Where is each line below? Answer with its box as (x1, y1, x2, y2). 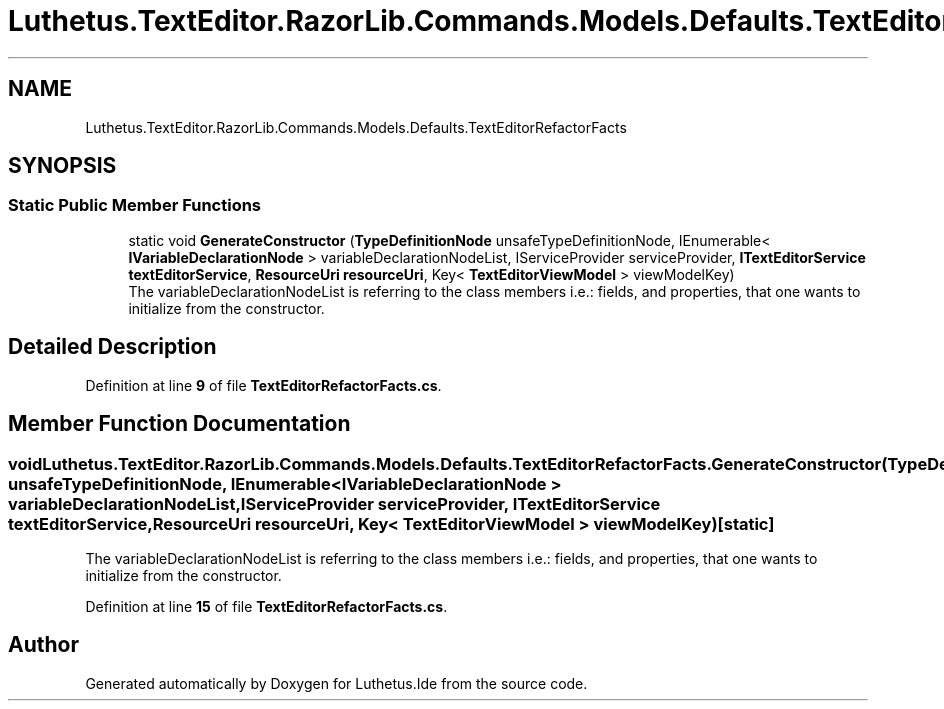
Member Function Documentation (8, 411, 351, 437)
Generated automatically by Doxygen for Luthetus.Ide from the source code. (85, 674, 588, 692)
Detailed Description (8, 334, 217, 360)
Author (8, 632, 79, 658)
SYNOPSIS (8, 153, 117, 179)
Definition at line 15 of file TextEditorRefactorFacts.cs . (85, 597, 448, 615)
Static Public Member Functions (8, 195, 262, 216)
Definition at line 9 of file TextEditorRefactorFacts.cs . (85, 376, 442, 394)
